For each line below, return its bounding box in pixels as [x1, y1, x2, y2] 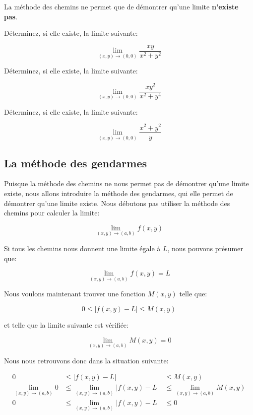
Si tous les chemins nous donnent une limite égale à [4, 243, 161, 253]
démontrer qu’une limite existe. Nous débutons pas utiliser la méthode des [4, 198, 230, 208]
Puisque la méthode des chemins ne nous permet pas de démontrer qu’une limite [4, 178, 249, 189]
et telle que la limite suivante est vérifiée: [4, 319, 128, 330]
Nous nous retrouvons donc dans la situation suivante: [4, 355, 169, 365]
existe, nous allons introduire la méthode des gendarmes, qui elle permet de [4, 188, 233, 198]
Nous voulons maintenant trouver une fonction [4, 288, 145, 299]
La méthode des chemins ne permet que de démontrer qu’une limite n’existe [4, 1, 239, 11]
